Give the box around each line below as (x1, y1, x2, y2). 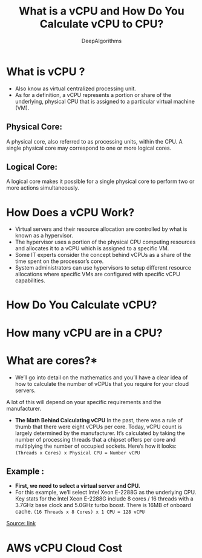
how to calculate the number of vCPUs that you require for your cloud (15, 380, 189, 387)
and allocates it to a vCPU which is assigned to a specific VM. (15, 245, 169, 252)
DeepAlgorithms (81, 37, 122, 44)
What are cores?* (6, 353, 98, 367)
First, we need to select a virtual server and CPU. (15, 482, 140, 490)
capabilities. (15, 277, 45, 284)
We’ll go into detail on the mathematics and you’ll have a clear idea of (15, 374, 188, 381)
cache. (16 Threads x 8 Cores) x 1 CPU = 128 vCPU (15, 508, 145, 516)
